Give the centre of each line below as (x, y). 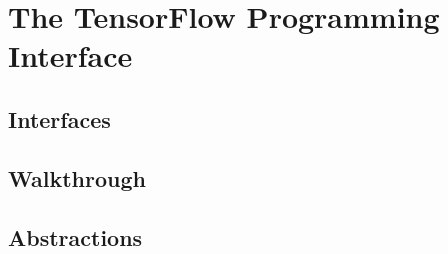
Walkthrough (77, 177)
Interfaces (59, 118)
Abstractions (75, 236)
